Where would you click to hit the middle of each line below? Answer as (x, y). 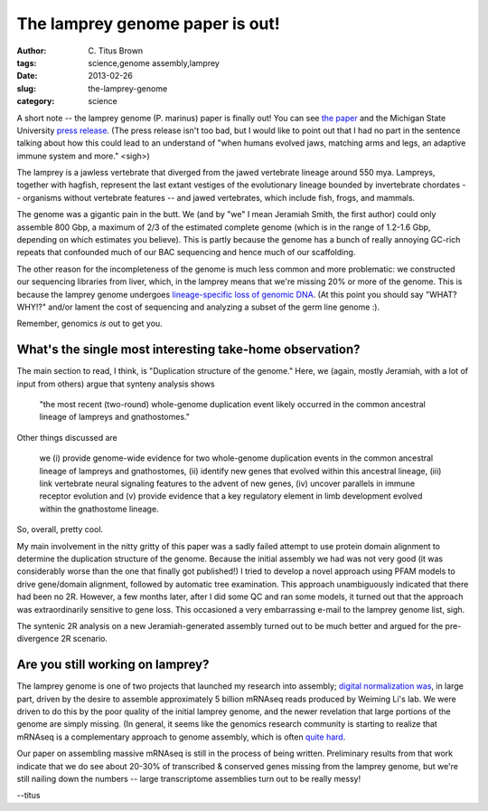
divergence (38, 639)
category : (36, 101)
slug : (26, 88)
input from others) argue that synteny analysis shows (116, 384)
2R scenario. (84, 639)
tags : (27, 62)
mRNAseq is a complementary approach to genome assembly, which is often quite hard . (181, 737)
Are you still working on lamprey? (113, 665)
